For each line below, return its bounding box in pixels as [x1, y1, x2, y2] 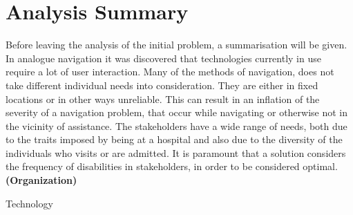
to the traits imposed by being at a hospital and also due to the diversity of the [6, 132, 343, 147]
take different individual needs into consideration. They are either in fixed [6, 77, 318, 92]
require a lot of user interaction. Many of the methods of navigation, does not [6, 64, 334, 79]
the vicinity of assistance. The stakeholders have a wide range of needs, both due [6, 118, 347, 133]
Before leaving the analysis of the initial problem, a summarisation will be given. [6, 37, 347, 52]
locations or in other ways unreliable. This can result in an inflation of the [6, 91, 320, 106]
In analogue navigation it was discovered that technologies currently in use [6, 50, 321, 65]
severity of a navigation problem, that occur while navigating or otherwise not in [6, 105, 348, 120]
